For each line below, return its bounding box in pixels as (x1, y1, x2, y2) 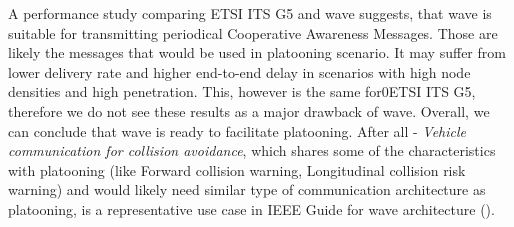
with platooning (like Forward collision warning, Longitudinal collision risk (8, 159, 466, 180)
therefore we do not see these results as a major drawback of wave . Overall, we (8, 100, 490, 121)
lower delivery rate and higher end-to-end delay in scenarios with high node (8, 61, 471, 82)
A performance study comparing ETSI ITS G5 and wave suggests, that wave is (8, 3, 492, 23)
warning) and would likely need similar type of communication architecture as (8, 179, 486, 200)
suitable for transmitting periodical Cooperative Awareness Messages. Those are (8, 22, 498, 43)
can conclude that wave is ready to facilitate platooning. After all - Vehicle (8, 120, 467, 141)
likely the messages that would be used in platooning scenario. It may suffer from (8, 42, 506, 63)
